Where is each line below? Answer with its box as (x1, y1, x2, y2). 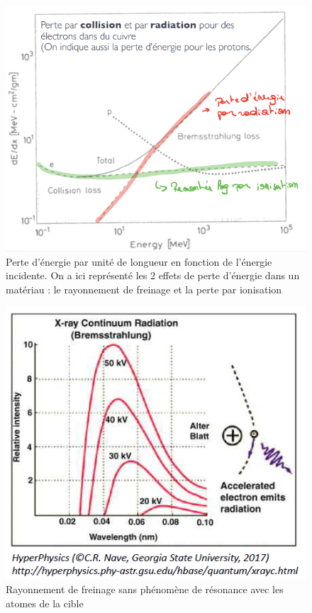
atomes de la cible (6, 596, 84, 610)
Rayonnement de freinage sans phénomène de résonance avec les (6, 582, 284, 597)
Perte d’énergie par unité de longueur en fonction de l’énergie (6, 254, 272, 269)
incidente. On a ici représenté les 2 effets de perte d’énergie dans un (6, 268, 300, 283)
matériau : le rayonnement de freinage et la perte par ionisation (6, 281, 282, 296)
